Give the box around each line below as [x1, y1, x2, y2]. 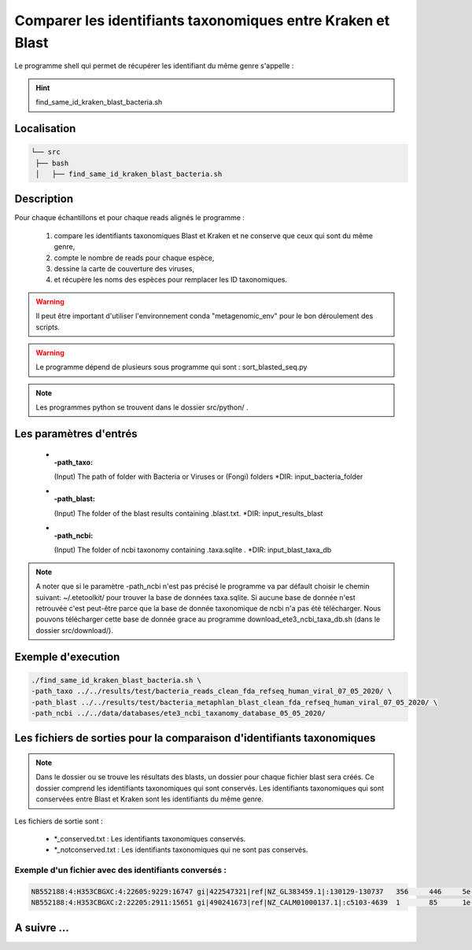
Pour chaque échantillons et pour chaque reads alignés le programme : [14, 213, 245, 223]
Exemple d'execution [14, 650, 120, 664]
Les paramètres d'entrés [14, 427, 138, 440]
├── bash [35, 158, 69, 168]
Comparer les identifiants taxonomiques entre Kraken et [14, 12, 390, 29]
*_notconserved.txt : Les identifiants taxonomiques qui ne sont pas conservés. [53, 845, 308, 855]
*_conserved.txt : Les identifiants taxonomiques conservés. [53, 834, 246, 843]
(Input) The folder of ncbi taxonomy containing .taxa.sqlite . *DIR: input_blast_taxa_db [53, 545, 332, 554]
